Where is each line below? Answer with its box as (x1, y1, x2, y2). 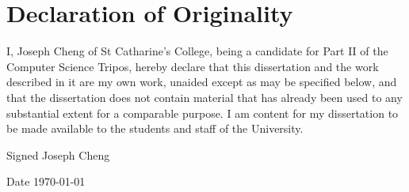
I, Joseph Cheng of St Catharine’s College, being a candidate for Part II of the (6, 43, 388, 59)
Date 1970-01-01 (6, 173, 86, 190)
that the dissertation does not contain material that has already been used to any (6, 88, 403, 105)
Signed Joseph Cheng (6, 146, 110, 163)
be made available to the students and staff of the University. (6, 120, 304, 137)
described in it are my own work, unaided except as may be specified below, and (6, 73, 397, 90)
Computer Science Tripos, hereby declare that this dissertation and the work (6, 58, 379, 74)
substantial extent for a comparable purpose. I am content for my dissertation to (6, 104, 399, 121)
